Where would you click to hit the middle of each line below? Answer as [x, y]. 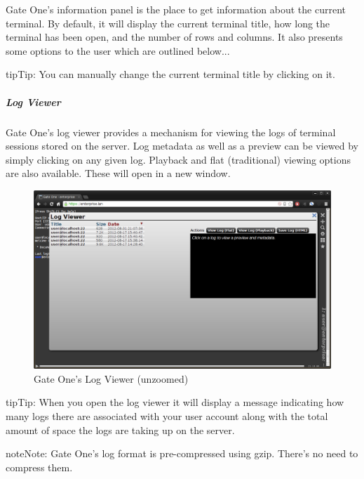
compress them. [39, 467]
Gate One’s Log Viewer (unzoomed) [111, 378]
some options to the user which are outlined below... [118, 50]
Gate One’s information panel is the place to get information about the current [176, 9]
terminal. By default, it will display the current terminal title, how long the [168, 23]
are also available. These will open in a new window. [118, 173]
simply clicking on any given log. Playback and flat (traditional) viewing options [178, 159]
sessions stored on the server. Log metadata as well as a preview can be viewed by [182, 146]
